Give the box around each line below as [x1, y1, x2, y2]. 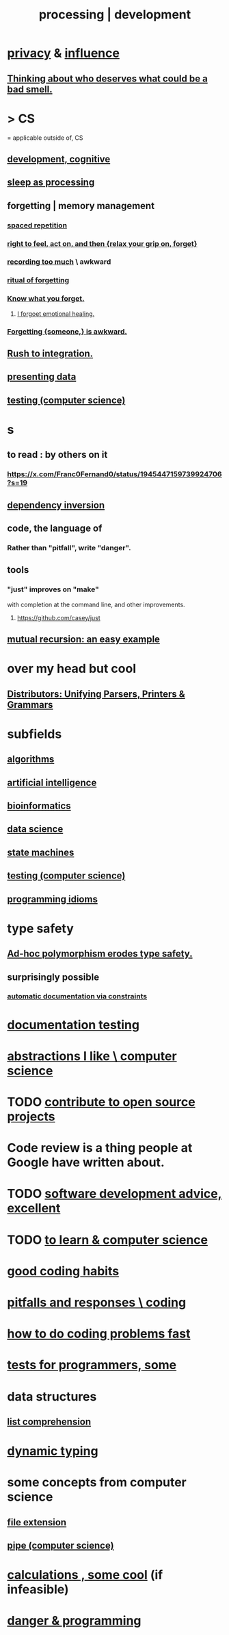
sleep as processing [7, 177, 95, 188]
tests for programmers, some [7, 1357, 177, 1373]
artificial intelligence [7, 776, 97, 788]
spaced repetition [7, 220, 67, 230]
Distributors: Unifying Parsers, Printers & [7, 688, 186, 700]
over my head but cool [7, 661, 137, 676]
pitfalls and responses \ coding [7, 1294, 187, 1310]
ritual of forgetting [7, 275, 70, 285]
